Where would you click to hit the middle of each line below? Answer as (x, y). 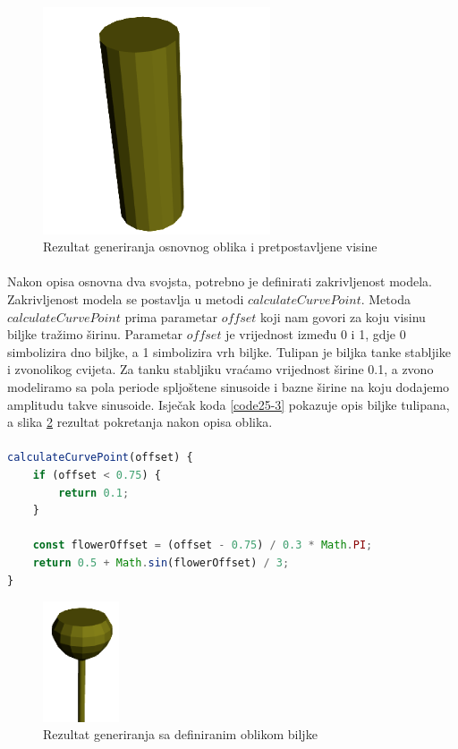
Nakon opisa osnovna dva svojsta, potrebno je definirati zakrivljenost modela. (220, 281)
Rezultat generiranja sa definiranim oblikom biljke (180, 734)
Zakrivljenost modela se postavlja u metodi (126, 299)
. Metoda (386, 299)
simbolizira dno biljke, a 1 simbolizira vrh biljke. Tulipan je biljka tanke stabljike (229, 351)
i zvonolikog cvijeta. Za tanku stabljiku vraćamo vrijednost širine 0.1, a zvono (221, 369)
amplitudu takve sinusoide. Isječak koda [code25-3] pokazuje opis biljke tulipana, (229, 404)
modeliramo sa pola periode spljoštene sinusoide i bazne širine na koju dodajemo (229, 387)
